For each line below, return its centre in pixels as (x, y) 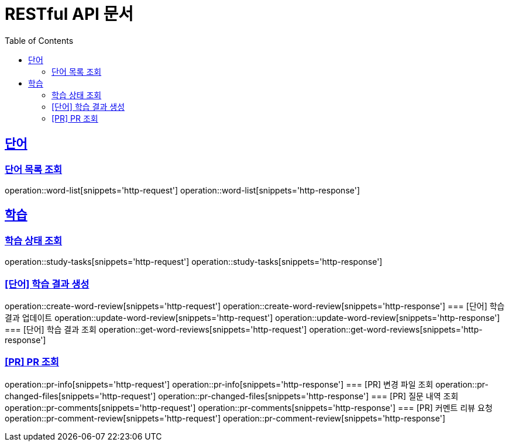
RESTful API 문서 (69, 14)
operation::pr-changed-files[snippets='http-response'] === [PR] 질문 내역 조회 (308, 396)
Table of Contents (39, 40)
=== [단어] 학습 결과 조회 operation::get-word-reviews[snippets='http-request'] (156, 329)
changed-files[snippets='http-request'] (80, 396)
